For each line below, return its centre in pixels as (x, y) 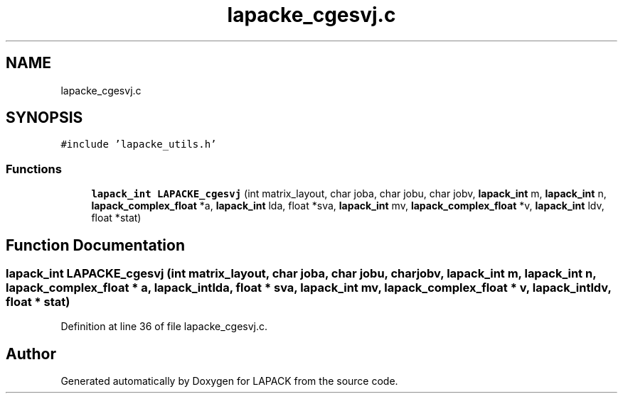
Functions (34, 169)
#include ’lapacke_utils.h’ (139, 144)
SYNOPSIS (44, 118)
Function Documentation (95, 245)
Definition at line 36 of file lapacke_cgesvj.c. (164, 327)
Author (31, 354)
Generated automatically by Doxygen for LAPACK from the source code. (229, 381)
